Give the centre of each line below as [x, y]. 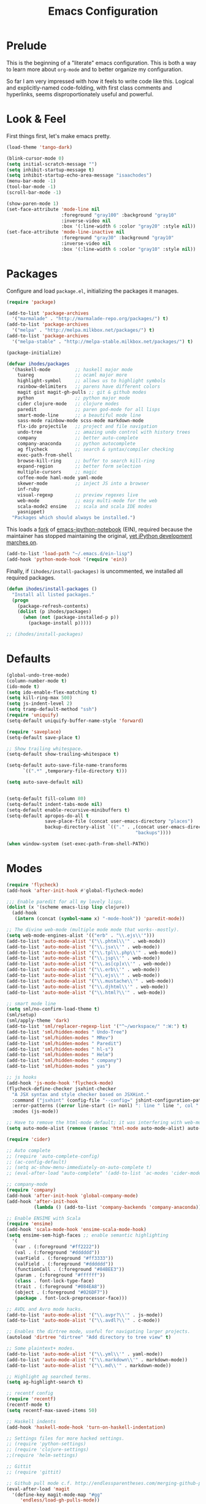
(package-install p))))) [60, 623]
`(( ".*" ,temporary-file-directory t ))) [75, 771]
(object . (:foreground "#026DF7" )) [61, 1292]
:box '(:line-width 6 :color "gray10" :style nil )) [128, 249]
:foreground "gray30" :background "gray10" [117, 238]
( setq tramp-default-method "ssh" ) [52, 710]
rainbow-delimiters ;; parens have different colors [89, 387]
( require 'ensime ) [30, 1224]
